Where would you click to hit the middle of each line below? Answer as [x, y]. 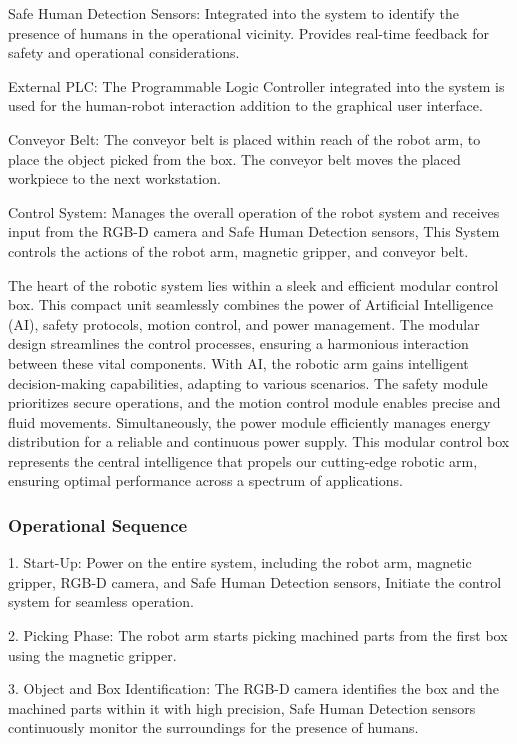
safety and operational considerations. [124, 52]
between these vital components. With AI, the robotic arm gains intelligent [238, 362]
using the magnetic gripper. [92, 654]
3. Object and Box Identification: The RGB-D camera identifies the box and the [253, 688]
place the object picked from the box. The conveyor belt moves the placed [234, 158]
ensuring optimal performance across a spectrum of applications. [205, 480]
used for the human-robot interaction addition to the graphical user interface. [245, 105]
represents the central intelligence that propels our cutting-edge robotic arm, [243, 460]
